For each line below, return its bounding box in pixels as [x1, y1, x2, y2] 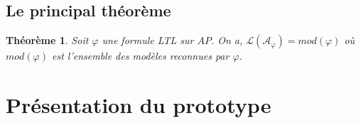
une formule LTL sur [102, 33, 194, 48]
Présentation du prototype [6, 90, 271, 119]
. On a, [210, 33, 243, 48]
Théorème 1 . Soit [6, 33, 89, 48]
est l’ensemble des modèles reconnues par [52, 48, 230, 63]
